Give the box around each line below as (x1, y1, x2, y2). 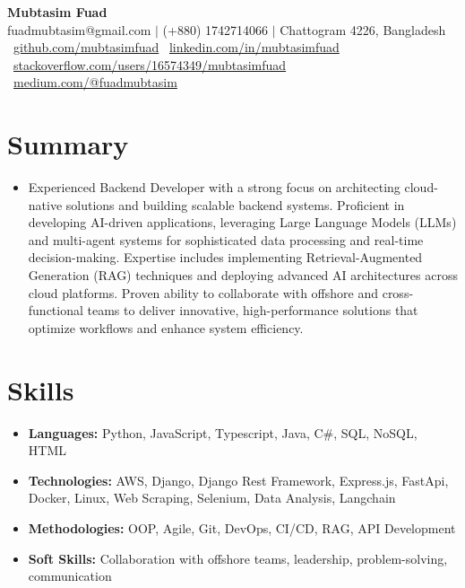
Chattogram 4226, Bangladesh (280, 20, 446, 39)
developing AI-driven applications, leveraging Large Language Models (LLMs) (28, 213, 457, 232)
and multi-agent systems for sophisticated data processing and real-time (28, 230, 424, 249)
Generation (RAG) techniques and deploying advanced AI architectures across (28, 266, 458, 285)
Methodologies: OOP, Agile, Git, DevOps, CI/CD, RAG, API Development (28, 518, 456, 537)
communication (28, 566, 112, 585)
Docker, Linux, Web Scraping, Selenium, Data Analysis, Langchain (28, 488, 396, 507)
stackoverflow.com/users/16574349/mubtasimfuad (13, 55, 287, 74)
